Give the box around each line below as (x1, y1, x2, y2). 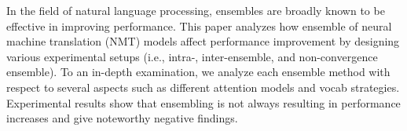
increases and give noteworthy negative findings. (6, 110, 238, 126)
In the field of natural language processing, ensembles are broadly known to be (6, 2, 385, 18)
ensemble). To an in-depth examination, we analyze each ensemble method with (6, 64, 390, 80)
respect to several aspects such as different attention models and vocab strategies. (6, 78, 400, 95)
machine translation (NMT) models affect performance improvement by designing (6, 33, 400, 49)
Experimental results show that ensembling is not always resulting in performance (6, 94, 401, 111)
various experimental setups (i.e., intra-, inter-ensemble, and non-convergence (6, 48, 378, 64)
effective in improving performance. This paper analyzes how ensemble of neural (6, 17, 392, 34)
